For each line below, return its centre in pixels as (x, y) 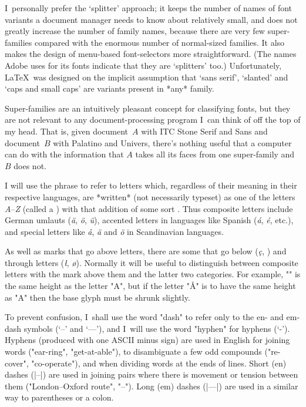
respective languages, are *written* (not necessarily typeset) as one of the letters (150, 196)
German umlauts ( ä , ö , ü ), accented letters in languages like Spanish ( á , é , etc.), (149, 220)
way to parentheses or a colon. (59, 397)
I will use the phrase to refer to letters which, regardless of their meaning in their (151, 185)
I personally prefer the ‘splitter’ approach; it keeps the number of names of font (149, 8)
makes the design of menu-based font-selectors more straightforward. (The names (151, 54)
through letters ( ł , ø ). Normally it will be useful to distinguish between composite (152, 262)
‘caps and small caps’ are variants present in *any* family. (110, 88)
